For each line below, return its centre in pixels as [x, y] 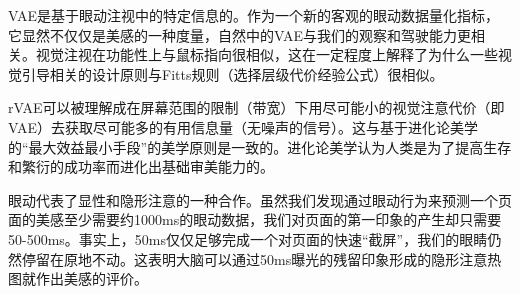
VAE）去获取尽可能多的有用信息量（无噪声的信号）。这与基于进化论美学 [243, 126]
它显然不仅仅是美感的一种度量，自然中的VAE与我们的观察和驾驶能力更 [239, 34]
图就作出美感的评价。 [78, 278]
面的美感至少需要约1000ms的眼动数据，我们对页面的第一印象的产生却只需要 [255, 219]
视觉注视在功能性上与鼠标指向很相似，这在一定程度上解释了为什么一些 [266, 54]
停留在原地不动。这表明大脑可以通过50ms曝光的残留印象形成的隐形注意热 [261, 258]
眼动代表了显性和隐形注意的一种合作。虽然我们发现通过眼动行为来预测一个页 [260, 199]
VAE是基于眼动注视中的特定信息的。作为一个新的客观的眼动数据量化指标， [253, 15]
